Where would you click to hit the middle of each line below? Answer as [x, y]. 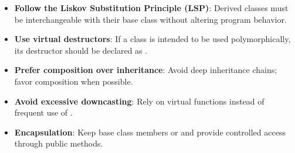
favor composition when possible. [74, 81]
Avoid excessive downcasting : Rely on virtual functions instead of [139, 101]
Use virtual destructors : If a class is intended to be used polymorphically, [152, 39]
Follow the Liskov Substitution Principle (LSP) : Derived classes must [151, 8]
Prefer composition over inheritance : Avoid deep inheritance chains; [146, 70]
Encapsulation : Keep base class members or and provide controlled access [150, 132]
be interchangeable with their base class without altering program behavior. [150, 19]
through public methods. [59, 143]
